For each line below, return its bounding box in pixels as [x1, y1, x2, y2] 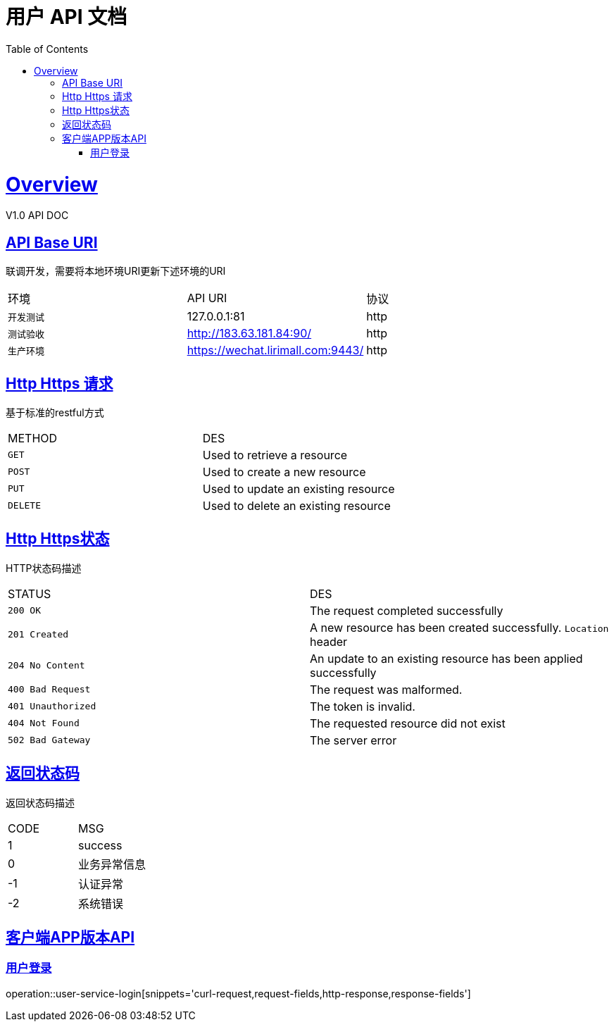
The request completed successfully [310, 603, 503, 618]
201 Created [8, 629, 69, 640]
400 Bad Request [8, 684, 91, 695]
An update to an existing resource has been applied [310, 651, 583, 666]
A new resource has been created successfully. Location [310, 620, 609, 635]
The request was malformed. [310, 682, 463, 697]
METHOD [8, 430, 58, 445]
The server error [310, 733, 397, 747]
